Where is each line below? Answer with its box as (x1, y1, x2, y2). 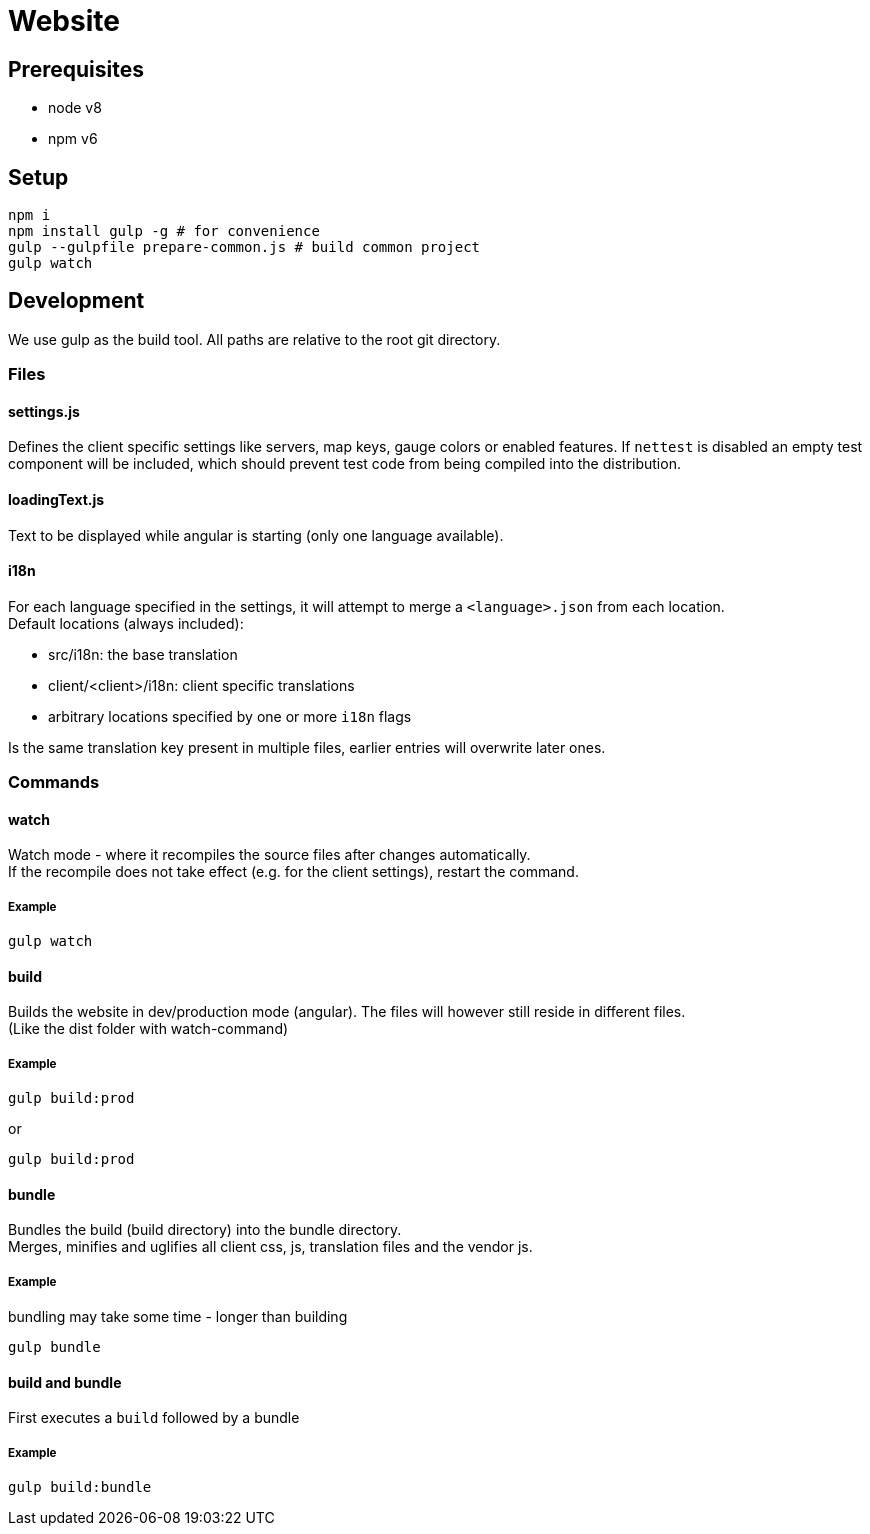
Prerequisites (8, 56, 144, 82)
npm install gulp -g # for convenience (8, 223, 320, 240)
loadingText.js (8, 491, 105, 509)
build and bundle (8, 1373, 122, 1391)
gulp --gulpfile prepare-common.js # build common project (8, 239, 481, 256)
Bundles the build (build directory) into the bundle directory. (8, 1221, 402, 1239)
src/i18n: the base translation (48, 645, 238, 663)
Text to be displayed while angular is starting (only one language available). (8, 526, 504, 544)
